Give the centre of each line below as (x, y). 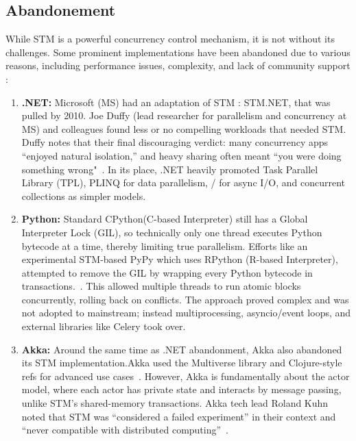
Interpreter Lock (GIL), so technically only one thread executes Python (172, 232)
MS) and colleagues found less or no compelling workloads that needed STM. (184, 128)
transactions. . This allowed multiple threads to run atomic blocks (161, 286)
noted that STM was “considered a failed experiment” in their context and (179, 416)
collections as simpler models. (84, 196)
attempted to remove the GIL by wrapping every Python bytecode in (167, 272)
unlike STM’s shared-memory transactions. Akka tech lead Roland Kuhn (175, 403)
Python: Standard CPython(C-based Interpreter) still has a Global (165, 219)
